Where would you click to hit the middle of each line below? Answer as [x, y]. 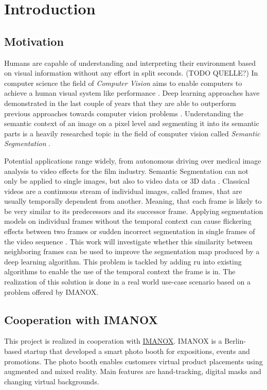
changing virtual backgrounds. [52, 381]
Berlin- [235, 341]
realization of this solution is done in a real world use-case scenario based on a [127, 282]
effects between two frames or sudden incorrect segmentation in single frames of [130, 231]
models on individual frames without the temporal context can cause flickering [128, 221]
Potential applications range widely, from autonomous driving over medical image [133, 160]
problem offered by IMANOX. [51, 291]
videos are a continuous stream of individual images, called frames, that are [123, 191]
